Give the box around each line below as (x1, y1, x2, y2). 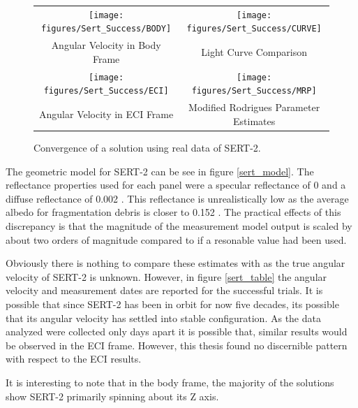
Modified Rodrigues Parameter (188, 100, 320, 115)
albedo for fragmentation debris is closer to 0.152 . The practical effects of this (6, 205, 341, 219)
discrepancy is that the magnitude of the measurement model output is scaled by (6, 218, 352, 233)
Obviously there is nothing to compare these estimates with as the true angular (6, 256, 345, 270)
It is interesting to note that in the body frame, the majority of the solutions (6, 374, 334, 389)
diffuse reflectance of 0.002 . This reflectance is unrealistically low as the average (6, 191, 349, 205)
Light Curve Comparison (201, 45, 307, 59)
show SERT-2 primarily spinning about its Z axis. (6, 388, 219, 403)
